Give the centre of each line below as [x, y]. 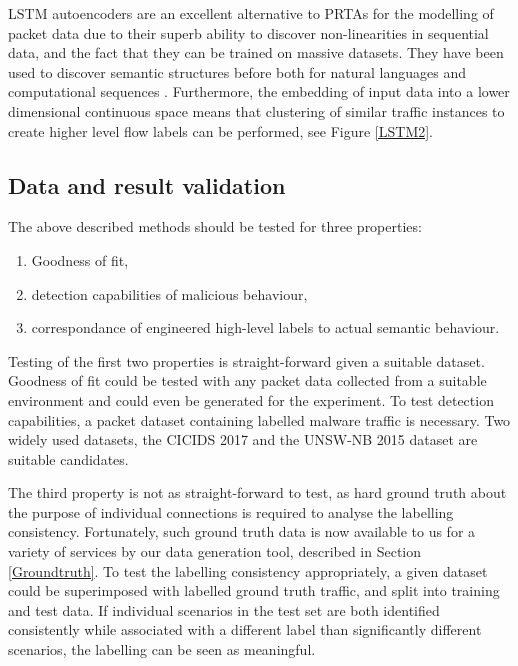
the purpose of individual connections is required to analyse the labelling [231, 511]
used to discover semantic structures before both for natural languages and [237, 71]
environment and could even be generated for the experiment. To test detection [251, 399]
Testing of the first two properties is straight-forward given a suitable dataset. [246, 360]
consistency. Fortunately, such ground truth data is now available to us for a [242, 531]
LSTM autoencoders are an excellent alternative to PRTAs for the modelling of [251, 13]
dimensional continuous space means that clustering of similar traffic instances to [256, 110]
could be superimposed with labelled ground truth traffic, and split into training [254, 590]
